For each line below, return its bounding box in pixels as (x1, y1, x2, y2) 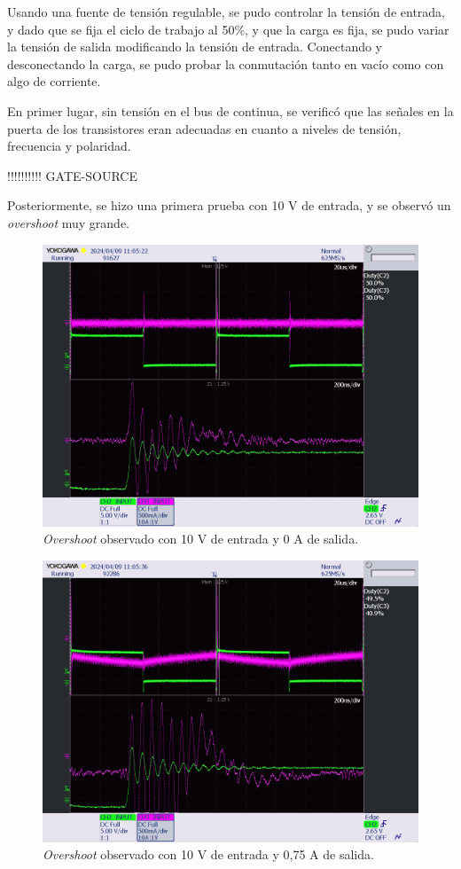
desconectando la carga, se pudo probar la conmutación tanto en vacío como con (7, 54, 444, 73)
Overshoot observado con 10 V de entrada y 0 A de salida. (43, 529, 359, 548)
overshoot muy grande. (7, 213, 130, 231)
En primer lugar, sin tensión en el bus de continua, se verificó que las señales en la (7, 101, 454, 120)
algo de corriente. (7, 72, 101, 90)
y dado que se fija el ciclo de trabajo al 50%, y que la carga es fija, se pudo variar (7, 20, 449, 38)
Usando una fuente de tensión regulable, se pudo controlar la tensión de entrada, (7, 3, 445, 20)
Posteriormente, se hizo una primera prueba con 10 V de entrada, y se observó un (7, 196, 451, 215)
